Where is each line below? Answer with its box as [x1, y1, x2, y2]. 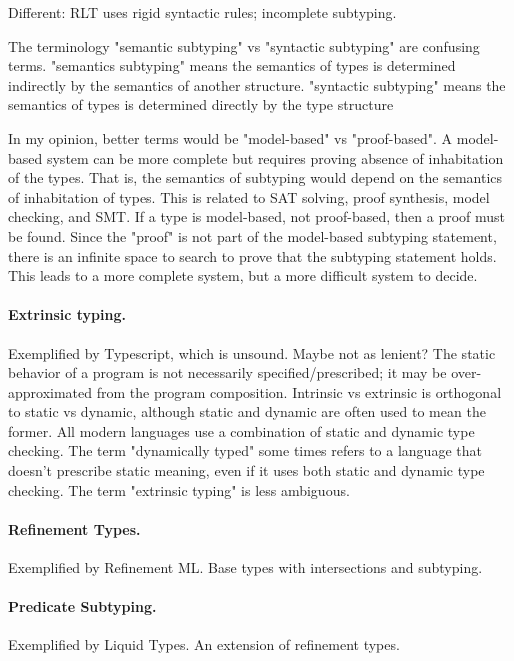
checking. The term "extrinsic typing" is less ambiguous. [8, 479, 350, 500]
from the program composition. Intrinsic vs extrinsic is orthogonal [96, 381, 502, 402]
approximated [8, 381, 93, 402]
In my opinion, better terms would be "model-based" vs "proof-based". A [8, 127, 453, 148]
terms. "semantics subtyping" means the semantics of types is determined [8, 55, 456, 76]
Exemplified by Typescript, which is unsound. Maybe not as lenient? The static [8, 342, 496, 363]
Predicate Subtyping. [8, 596, 157, 617]
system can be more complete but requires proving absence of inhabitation [46, 147, 504, 168]
